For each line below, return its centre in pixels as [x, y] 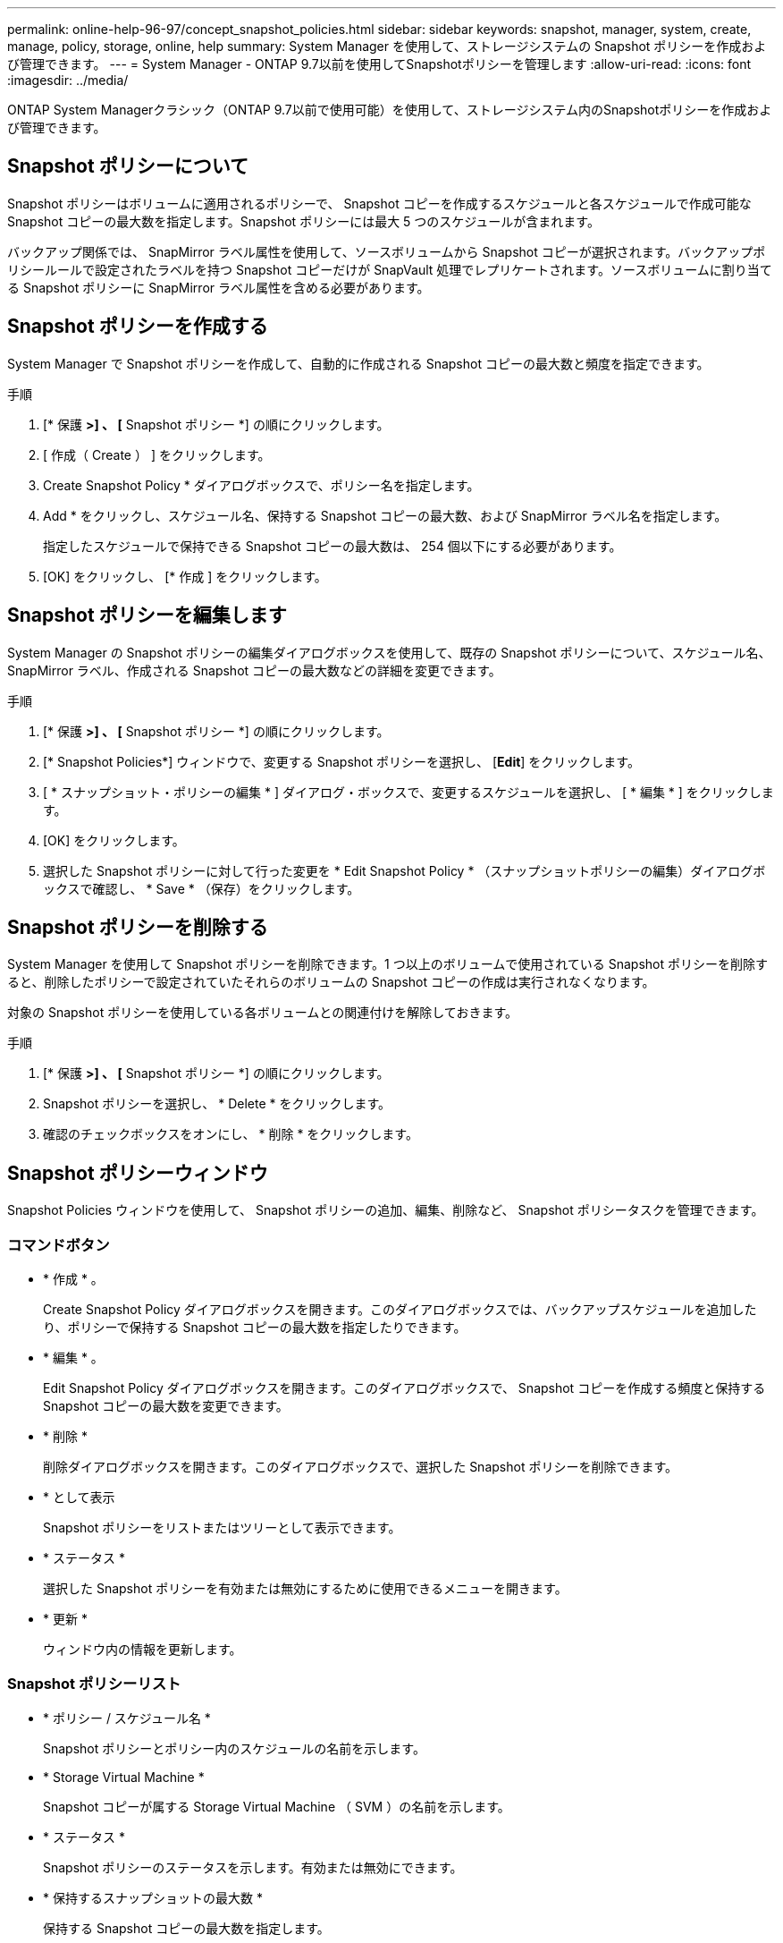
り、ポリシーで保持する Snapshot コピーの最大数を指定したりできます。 [255, 1327]
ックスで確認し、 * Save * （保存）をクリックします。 [202, 888]
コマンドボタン [59, 1245]
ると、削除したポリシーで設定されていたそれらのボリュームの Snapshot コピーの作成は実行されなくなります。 [331, 982]
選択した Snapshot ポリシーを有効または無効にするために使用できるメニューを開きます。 [305, 1588]
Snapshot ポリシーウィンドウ [138, 1173]
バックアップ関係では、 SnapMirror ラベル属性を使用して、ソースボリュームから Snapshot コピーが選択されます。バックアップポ [387, 251]
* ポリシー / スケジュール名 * [127, 1718]
